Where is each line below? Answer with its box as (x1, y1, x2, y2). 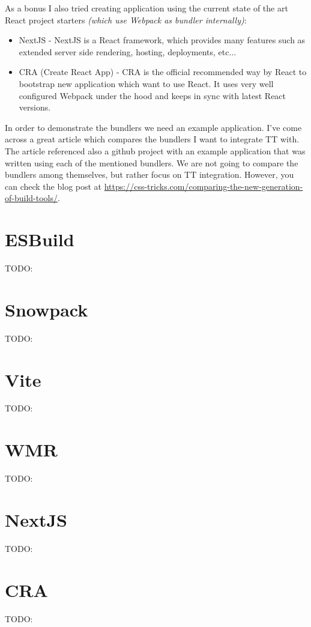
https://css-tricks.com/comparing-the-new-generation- (104, 180, 303, 192)
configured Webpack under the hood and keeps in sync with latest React (19, 89, 286, 101)
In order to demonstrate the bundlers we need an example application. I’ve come (5, 121, 302, 133)
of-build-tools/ (5, 192, 58, 204)
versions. (19, 101, 51, 114)
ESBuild (5, 227, 74, 252)
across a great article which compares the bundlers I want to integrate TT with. (5, 133, 300, 145)
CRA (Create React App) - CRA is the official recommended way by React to (19, 65, 307, 78)
